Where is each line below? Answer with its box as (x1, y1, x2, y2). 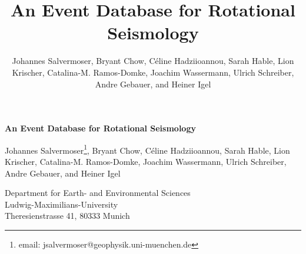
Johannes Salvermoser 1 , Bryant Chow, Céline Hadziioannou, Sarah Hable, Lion (5, 142, 290, 156)
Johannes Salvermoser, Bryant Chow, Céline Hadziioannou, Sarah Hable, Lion (12, 55, 294, 67)
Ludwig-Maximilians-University (5, 198, 118, 210)
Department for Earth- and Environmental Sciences (5, 187, 191, 199)
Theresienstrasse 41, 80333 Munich (5, 209, 130, 222)
